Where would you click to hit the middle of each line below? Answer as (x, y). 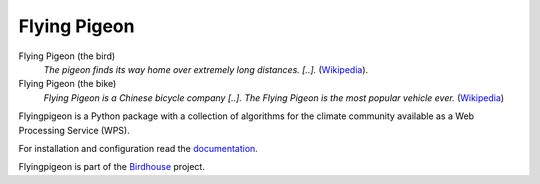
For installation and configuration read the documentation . (138, 148)
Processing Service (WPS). (74, 130)
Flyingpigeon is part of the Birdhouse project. (111, 167)
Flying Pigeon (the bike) (67, 84)
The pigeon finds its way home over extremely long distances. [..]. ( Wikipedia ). (206, 69)
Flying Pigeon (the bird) (67, 56)
